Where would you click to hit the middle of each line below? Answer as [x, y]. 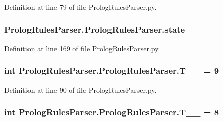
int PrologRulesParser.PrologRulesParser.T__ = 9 [112, 71]
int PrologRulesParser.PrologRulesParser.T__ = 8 [112, 112]
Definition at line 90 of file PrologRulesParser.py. [80, 89]
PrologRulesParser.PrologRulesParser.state [95, 29]
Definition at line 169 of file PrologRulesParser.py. [82, 48]
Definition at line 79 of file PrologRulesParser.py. [80, 7]
